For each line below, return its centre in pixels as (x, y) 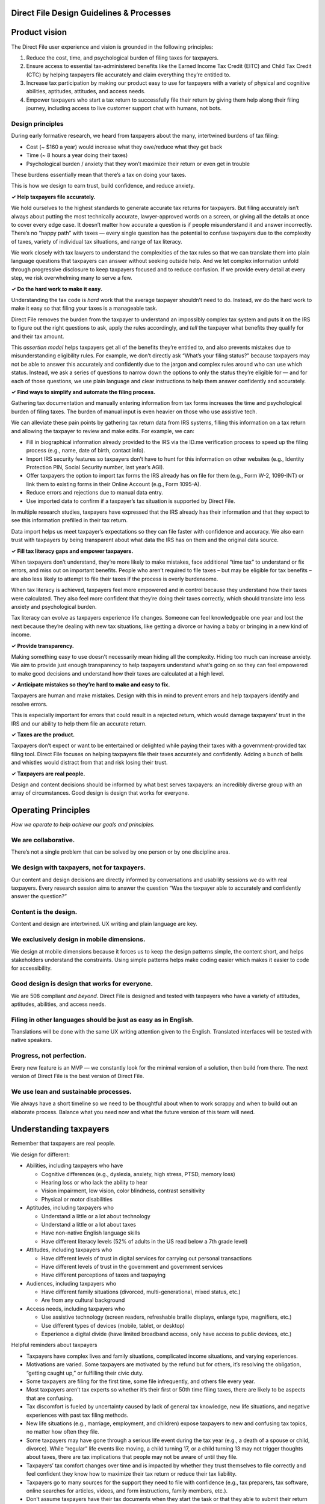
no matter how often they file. (63, 1432)
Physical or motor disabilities (77, 1199)
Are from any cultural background (83, 1300)
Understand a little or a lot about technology (96, 1216)
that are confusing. (50, 1398)
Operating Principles (51, 810)
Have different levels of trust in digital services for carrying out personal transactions (147, 1258)
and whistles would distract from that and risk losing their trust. (89, 763)
